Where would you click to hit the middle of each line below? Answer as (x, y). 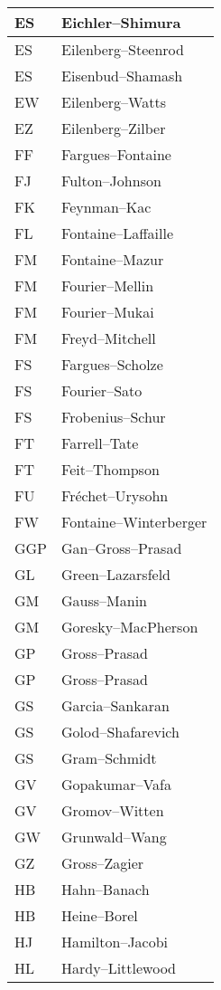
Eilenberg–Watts (114, 102)
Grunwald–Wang (114, 837)
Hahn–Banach (106, 889)
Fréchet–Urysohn (115, 495)
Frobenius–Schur (114, 417)
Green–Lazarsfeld (116, 574)
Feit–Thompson (110, 469)
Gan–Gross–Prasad (122, 548)
